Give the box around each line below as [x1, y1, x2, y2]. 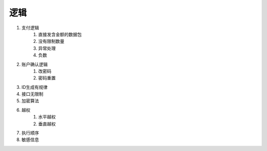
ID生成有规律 [21, 84, 48, 90]
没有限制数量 [38, 38, 64, 44]
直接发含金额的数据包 [38, 31, 82, 37]
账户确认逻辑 [21, 61, 48, 67]
